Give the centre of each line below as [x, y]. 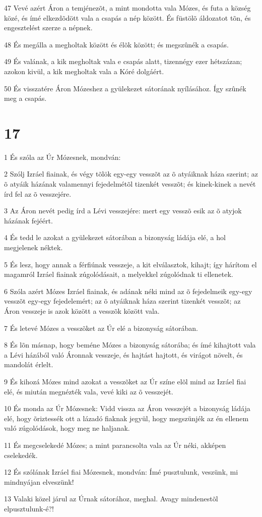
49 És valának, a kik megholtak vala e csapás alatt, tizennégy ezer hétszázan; [123, 61]
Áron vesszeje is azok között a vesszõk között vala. [82, 311]
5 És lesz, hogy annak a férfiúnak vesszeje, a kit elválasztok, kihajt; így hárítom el [130, 264]
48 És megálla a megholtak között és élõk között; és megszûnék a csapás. [116, 44]
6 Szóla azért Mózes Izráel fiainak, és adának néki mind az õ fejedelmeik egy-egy [128, 291]
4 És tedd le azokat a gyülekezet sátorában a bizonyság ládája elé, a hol [115, 237]
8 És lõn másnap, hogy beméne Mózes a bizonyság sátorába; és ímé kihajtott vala [130, 345]
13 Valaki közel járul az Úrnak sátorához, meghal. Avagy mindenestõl [111, 499]
